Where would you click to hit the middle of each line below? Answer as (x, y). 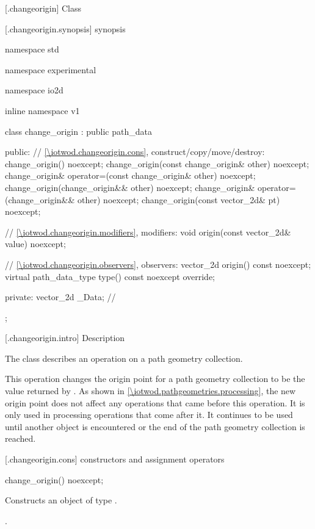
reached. (20, 438)
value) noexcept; (35, 244)
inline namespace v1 (42, 110)
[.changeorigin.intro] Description (65, 338)
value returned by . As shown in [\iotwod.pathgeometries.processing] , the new (150, 391)
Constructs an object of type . (61, 500)
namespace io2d (34, 90)
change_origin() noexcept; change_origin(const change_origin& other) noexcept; (157, 163)
